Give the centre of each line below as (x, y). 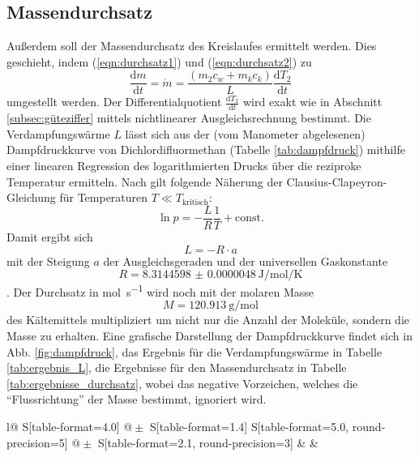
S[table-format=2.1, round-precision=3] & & (208, 442)
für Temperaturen (104, 197)
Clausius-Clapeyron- (337, 181)
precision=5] (37, 442)
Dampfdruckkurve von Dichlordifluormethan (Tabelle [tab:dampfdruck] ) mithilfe (206, 149)
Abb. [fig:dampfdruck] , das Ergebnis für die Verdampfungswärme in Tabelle (195, 351)
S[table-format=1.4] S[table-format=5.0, (250, 426)
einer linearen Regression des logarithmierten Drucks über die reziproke (184, 166)
